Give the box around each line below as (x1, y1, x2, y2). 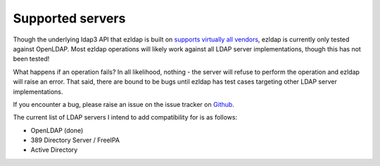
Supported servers (13, 11, 126, 26)
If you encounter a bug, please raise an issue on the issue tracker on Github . (13, 100, 235, 108)
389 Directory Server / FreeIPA (30, 136, 120, 144)
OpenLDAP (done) (30, 126, 84, 134)
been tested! (13, 55, 50, 63)
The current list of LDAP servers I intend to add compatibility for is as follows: (13, 113, 238, 122)
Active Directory (30, 146, 78, 154)
